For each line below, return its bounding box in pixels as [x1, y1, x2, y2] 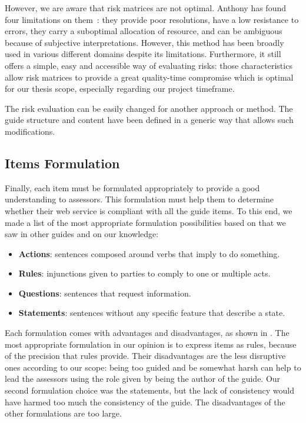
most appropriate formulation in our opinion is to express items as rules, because [5, 338, 297, 350]
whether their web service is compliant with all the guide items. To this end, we [5, 204, 292, 217]
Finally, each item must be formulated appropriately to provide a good [5, 181, 260, 194]
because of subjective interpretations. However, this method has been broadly [5, 36, 284, 48]
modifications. [5, 125, 55, 137]
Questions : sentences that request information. [18, 287, 191, 299]
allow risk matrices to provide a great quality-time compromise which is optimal [5, 71, 294, 83]
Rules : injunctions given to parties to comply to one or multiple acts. [18, 267, 271, 279]
